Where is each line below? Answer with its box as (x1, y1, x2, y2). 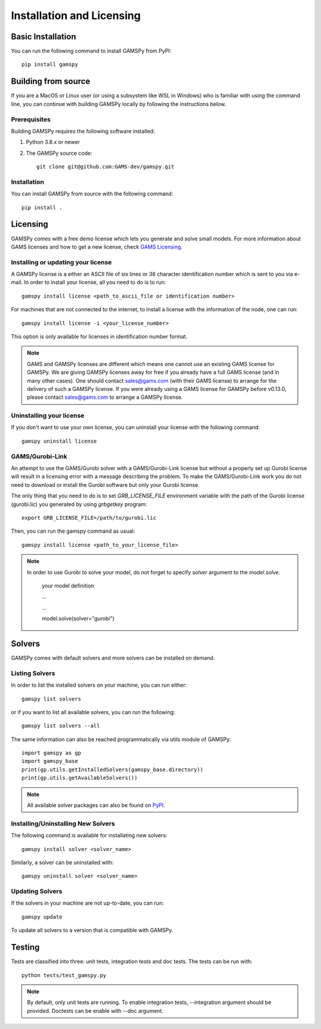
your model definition (42, 582, 95, 589)
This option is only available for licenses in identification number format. (11, 333, 187, 340)
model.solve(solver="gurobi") (42, 615, 115, 622)
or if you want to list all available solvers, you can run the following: (11, 708, 175, 715)
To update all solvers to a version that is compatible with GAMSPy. (11, 927, 174, 934)
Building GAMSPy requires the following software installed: (11, 127, 155, 135)
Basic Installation (11, 32, 77, 42)
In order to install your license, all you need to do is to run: (24, 279, 166, 286)
